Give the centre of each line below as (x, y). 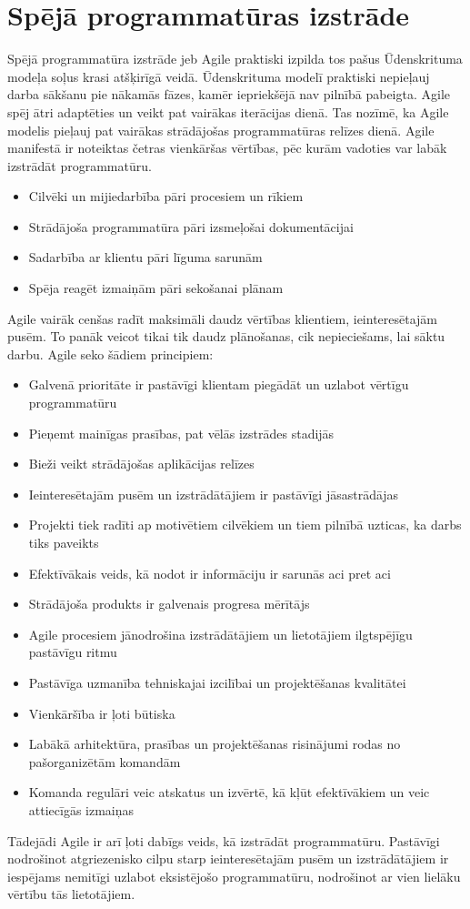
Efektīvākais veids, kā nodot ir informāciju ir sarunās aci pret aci (210, 573)
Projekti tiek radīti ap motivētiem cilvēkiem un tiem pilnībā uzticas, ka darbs (245, 525)
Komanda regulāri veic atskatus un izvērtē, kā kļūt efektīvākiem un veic (229, 792)
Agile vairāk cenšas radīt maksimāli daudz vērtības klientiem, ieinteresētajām (223, 318)
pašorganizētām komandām (105, 761)
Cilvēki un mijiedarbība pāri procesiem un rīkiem (166, 196)
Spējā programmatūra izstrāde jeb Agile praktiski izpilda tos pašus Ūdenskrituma (235, 59)
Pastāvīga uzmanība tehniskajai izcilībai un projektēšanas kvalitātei (217, 682)
